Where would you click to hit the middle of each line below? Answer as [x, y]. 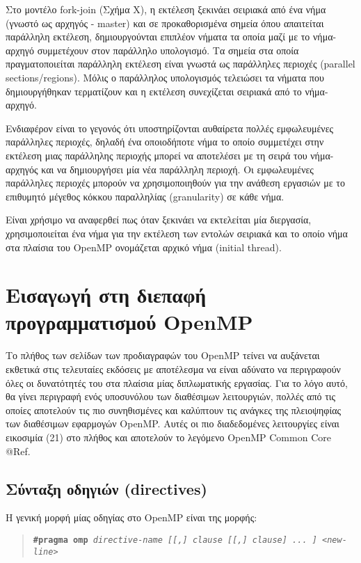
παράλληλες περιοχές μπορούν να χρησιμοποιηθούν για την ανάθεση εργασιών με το [175, 183]
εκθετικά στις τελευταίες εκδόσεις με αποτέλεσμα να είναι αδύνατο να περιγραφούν [173, 369]
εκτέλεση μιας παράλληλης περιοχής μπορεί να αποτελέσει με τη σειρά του [157, 155]
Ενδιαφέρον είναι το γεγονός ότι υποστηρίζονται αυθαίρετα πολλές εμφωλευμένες [170, 128]
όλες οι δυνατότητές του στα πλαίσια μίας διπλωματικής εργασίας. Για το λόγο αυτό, [177, 382]
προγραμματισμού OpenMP [129, 322]
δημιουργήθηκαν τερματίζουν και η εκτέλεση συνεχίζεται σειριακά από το [154, 91]
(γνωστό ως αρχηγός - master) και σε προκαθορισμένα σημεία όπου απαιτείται [165, 23]
